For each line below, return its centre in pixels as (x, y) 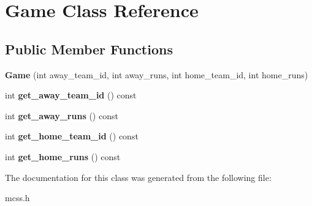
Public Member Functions (89, 49)
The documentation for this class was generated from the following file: (138, 177)
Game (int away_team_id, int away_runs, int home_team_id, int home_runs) (157, 74)
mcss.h (17, 198)
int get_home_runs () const (63, 156)
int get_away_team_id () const (71, 95)
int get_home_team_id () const (72, 136)
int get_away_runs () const (62, 115)
